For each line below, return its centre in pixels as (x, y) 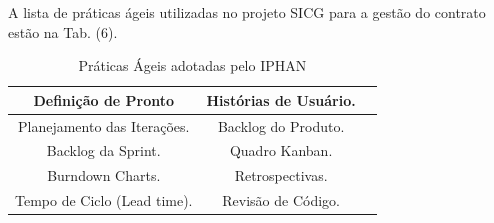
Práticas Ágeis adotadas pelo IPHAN (192, 65)
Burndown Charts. (104, 175)
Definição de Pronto (104, 99)
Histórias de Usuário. (281, 99)
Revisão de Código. (281, 200)
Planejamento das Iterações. (104, 125)
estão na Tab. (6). (63, 31)
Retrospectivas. (281, 175)
